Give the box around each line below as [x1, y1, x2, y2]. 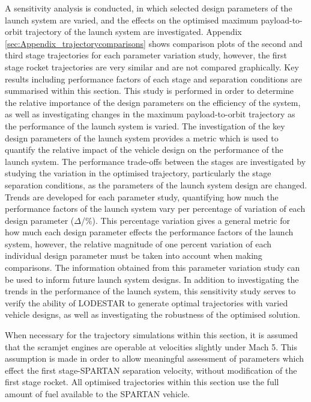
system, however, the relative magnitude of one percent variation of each [5, 237, 271, 250]
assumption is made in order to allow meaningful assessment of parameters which [5, 352, 304, 365]
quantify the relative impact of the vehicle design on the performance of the [5, 143, 283, 156]
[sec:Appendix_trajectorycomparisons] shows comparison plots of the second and [5, 37, 303, 49]
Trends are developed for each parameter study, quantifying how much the [5, 190, 279, 203]
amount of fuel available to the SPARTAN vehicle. [5, 388, 190, 400]
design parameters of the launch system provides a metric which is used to [5, 131, 279, 144]
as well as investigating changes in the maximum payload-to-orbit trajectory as [5, 108, 295, 120]
